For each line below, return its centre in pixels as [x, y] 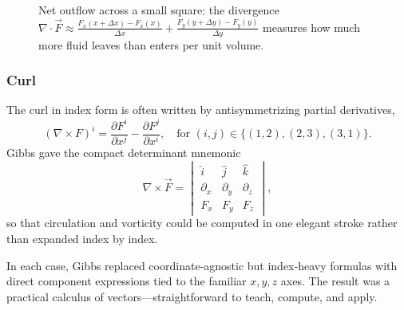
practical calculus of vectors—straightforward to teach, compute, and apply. [192, 296]
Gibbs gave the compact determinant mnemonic [124, 153]
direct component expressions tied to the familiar [127, 281]
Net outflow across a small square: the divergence [159, 10]
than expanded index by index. [82, 239]
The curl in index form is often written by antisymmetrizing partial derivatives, [201, 110]
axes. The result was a [335, 281]
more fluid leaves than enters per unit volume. [151, 44]
